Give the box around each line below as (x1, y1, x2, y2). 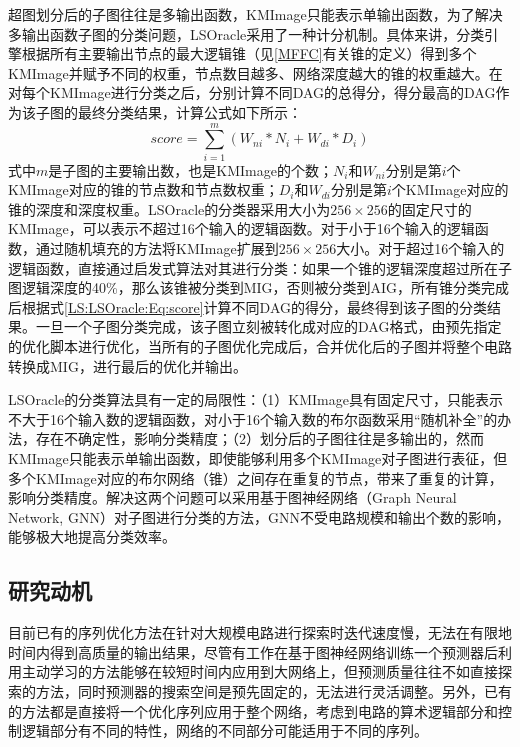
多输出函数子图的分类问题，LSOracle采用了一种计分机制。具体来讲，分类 (8, 23, 485, 44)
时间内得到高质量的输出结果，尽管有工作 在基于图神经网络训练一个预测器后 (8, 641, 498, 662)
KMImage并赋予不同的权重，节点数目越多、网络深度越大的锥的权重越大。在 (8, 62, 503, 83)
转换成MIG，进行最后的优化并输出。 (8, 355, 247, 376)
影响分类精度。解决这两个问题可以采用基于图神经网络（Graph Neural (8, 487, 457, 508)
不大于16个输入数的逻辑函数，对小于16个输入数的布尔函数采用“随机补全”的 (8, 408, 498, 429)
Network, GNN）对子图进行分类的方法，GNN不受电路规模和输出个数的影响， (8, 506, 510, 527)
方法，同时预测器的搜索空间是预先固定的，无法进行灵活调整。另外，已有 (35, 680, 512, 701)
